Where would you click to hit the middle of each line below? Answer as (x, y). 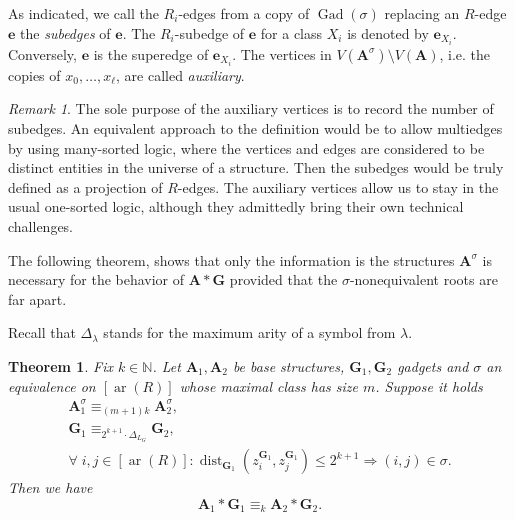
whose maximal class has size (268, 385)
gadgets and (433, 365)
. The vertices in (282, 53)
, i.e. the (465, 53)
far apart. (37, 298)
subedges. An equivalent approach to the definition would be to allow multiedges (255, 127)
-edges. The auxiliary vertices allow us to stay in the (338, 186)
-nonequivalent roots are (423, 279)
